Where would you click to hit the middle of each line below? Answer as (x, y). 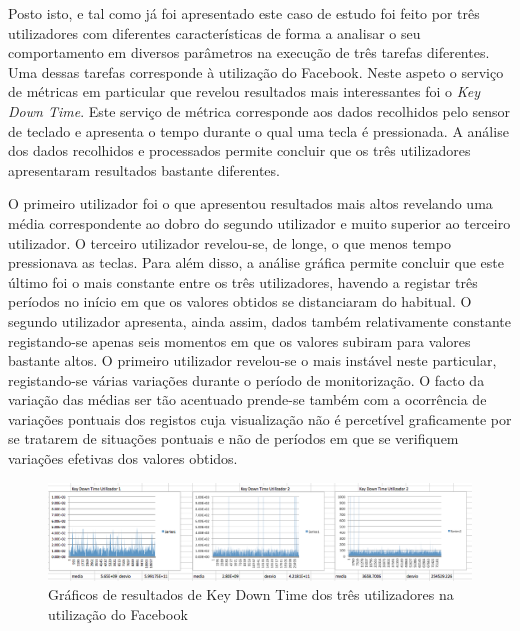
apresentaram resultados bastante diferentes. (144, 169)
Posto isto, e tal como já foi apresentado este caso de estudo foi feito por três (244, 13)
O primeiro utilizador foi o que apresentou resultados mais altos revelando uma (250, 203)
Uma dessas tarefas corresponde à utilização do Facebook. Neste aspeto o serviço (256, 71)
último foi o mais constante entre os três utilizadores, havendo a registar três (243, 281)
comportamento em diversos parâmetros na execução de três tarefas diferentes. (249, 52)
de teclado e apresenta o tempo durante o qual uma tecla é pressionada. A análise (258, 130)
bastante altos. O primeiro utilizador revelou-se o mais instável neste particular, (252, 360)
